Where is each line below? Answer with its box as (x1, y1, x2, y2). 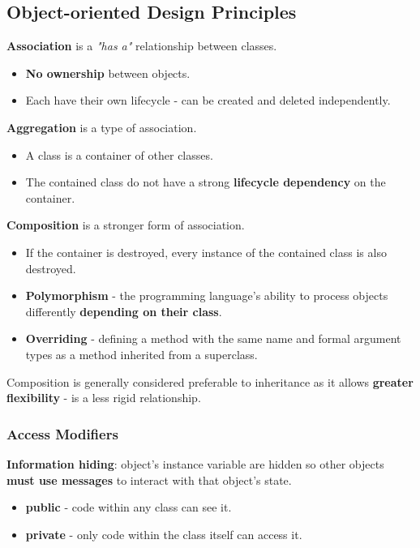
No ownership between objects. (25, 64, 191, 81)
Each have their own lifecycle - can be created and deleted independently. (25, 92, 391, 109)
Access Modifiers (6, 423, 118, 443)
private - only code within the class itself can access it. (25, 525, 302, 542)
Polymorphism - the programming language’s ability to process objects (25, 287, 388, 304)
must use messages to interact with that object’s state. (6, 471, 292, 488)
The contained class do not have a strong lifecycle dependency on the (25, 173, 386, 191)
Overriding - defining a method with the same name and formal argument (25, 330, 401, 347)
